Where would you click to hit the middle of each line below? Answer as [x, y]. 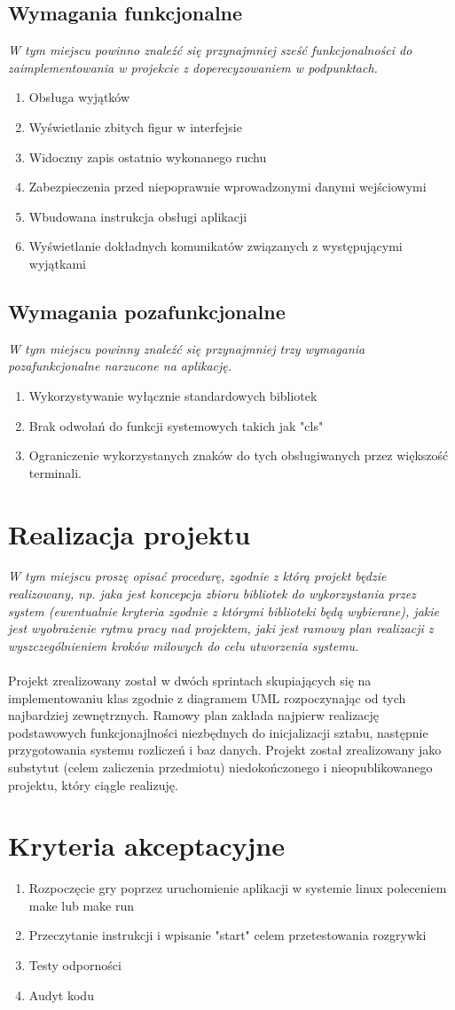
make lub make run [82, 905]
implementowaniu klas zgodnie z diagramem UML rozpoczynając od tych [207, 697]
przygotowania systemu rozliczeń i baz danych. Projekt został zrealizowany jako [225, 750]
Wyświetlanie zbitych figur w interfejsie [135, 126]
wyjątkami [57, 263]
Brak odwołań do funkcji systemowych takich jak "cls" [176, 425]
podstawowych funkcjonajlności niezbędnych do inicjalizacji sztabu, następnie [218, 732]
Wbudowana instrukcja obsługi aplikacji [138, 216]
